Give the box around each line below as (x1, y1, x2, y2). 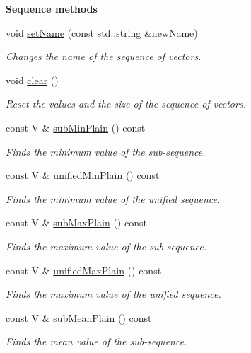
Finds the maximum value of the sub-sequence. (6, 238, 207, 253)
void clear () (6, 72, 59, 87)
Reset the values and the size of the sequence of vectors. (6, 96, 246, 111)
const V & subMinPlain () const (6, 120, 146, 134)
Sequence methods (6, 1, 98, 16)
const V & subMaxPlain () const (6, 215, 147, 230)
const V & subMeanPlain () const (6, 310, 152, 325)
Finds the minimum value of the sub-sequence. (6, 144, 206, 158)
